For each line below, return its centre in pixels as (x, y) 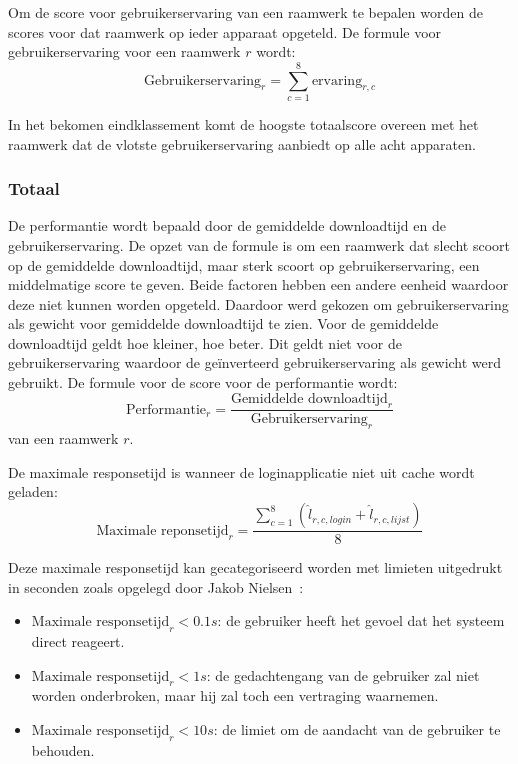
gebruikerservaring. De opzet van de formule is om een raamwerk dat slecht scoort (259, 244)
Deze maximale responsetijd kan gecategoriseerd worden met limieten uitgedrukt (255, 567)
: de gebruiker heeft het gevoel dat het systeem (361, 620)
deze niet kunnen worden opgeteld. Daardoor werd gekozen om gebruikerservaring (258, 303)
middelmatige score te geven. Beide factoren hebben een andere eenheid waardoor (258, 284)
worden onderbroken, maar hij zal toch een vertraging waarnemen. (235, 695)
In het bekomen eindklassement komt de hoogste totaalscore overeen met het (243, 123)
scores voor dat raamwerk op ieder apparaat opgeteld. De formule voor (225, 31)
